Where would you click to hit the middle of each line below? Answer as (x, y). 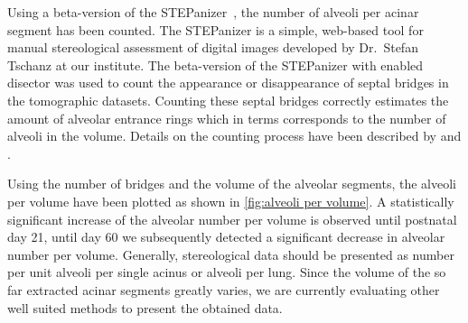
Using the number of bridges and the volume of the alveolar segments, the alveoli (232, 184)
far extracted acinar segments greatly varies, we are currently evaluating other (224, 289)
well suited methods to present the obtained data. (145, 307)
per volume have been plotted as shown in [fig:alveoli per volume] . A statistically (231, 201)
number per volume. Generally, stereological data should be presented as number (231, 254)
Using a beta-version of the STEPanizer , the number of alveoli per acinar (213, 12)
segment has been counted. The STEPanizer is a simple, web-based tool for (215, 29)
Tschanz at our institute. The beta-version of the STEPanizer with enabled (215, 65)
